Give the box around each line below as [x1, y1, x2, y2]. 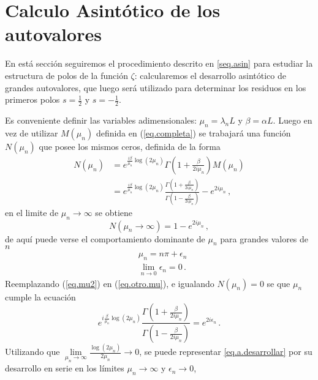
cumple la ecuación [5, 290, 76, 303]
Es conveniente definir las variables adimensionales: [5, 113, 197, 126]
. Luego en [273, 113, 312, 126]
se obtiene [95, 206, 133, 219]
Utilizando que [5, 345, 60, 358]
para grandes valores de [220, 232, 309, 245]
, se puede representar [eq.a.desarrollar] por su [139, 345, 312, 358]
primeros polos [5, 93, 60, 106]
